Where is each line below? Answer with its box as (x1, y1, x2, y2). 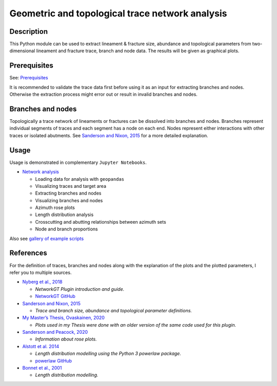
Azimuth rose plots (35, 205, 75, 211)
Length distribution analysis (35, 211, 94, 218)
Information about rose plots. (35, 336, 97, 342)
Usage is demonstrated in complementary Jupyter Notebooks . (9, 159, 147, 165)
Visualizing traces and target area (35, 183, 106, 189)
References (9, 249, 47, 258)
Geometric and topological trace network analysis (9, 8, 227, 19)
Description (9, 27, 48, 36)
